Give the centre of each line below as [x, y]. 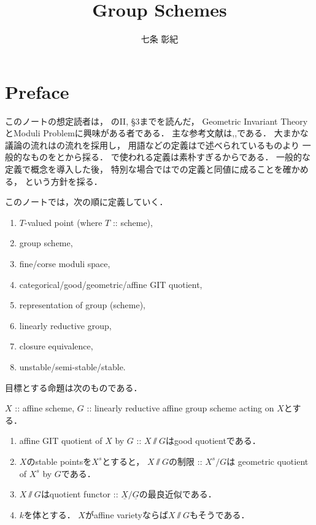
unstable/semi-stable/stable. [72, 366]
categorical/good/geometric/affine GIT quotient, [111, 284]
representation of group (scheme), [83, 305]
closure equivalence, [56, 346]
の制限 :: [186, 461]
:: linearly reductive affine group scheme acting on [180, 408]
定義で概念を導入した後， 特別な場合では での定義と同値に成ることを [144, 169]
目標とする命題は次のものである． [74, 387]
